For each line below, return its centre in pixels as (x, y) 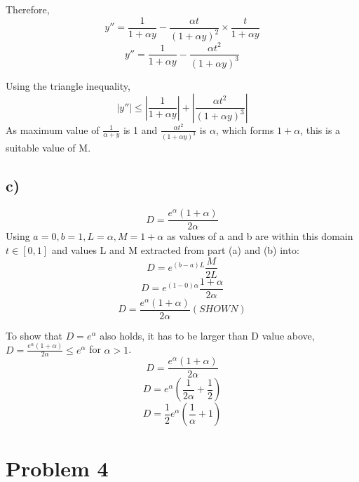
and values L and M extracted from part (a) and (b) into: (175, 249)
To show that (34, 335)
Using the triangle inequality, (68, 85)
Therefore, (28, 9)
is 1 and (140, 129)
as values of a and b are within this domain (260, 236)
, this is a (320, 129)
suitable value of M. (48, 148)
